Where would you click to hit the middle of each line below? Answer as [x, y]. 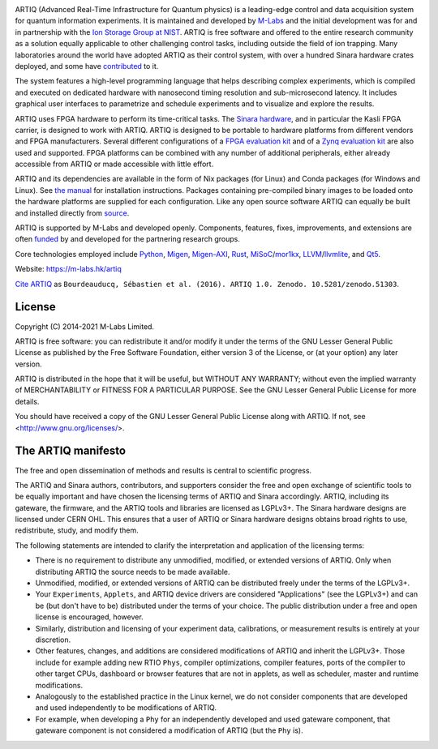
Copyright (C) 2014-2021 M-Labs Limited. [84, 326]
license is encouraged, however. [89, 617]
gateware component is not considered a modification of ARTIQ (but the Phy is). [169, 730]
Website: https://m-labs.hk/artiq [68, 269]
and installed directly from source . [72, 213]
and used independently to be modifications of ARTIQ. [126, 708]
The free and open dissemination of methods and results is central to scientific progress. [163, 470]
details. [27, 401]
